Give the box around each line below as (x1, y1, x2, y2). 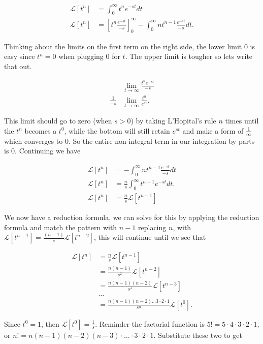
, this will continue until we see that (93, 232, 206, 242)
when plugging (58, 51, 104, 61)
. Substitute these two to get (153, 329, 242, 340)
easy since (4, 51, 35, 61)
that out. (4, 60, 32, 71)
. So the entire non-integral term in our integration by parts (68, 135, 255, 146)
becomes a (24, 125, 57, 136)
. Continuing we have (15, 145, 81, 156)
